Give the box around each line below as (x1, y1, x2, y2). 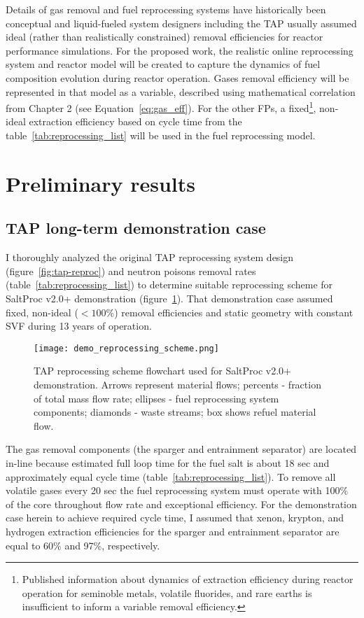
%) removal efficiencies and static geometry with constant (106, 304, 353, 319)
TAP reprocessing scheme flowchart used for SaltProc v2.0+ (34, 363, 291, 378)
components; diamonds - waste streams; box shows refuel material (34, 405, 316, 419)
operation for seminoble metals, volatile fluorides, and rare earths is (22, 585, 312, 600)
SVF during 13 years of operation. (6, 318, 152, 333)
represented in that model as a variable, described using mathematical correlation (6, 84, 356, 99)
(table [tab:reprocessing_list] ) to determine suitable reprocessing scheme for (6, 277, 333, 292)
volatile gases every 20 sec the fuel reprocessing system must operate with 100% (6, 483, 349, 498)
